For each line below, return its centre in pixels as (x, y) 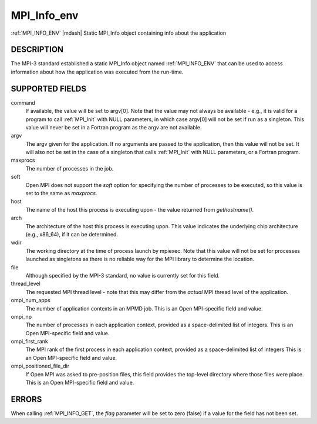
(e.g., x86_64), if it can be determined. (72, 234)
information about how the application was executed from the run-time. (97, 72)
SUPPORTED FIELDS (48, 89)
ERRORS (26, 399)
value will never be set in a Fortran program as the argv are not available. (114, 127)
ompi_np (21, 316)
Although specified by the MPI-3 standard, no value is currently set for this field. (123, 275)
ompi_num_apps (31, 301)
